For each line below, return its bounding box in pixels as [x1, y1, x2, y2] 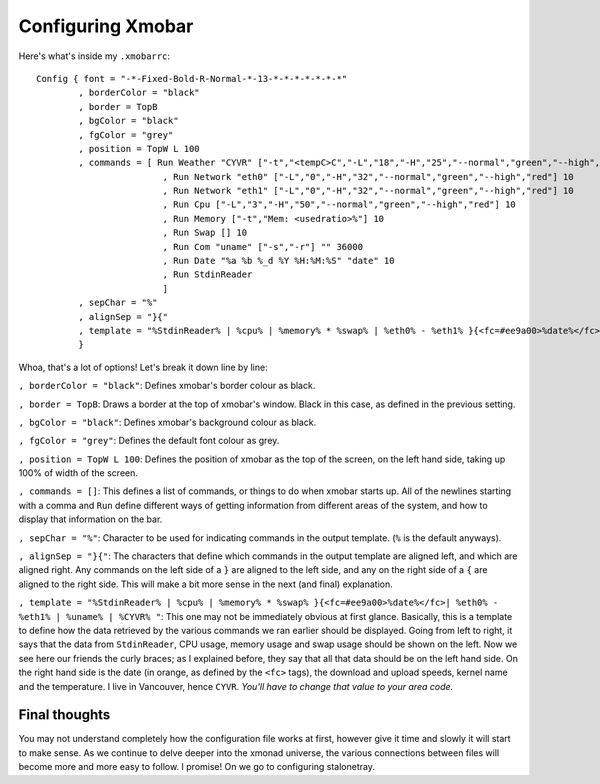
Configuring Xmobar [18, 15, 194, 37]
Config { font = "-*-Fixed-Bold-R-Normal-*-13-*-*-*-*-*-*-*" [36, 73, 348, 84]
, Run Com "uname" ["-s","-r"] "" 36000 [162, 241, 364, 252]
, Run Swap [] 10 [162, 227, 248, 239]
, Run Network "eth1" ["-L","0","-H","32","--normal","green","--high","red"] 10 [162, 185, 574, 197]
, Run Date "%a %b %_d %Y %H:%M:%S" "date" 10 [162, 255, 395, 267]
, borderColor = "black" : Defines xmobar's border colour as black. [18, 380, 316, 392]
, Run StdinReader [162, 269, 253, 280]
